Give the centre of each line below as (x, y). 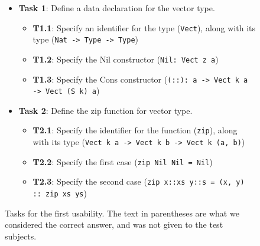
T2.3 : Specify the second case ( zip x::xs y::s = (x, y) (139, 181)
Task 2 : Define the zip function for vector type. (105, 110)
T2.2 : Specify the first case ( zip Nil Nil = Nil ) (123, 161)
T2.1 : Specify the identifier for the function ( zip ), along (135, 130)
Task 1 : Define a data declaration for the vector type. (117, 8)
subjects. (21, 236)
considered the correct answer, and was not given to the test (114, 224)
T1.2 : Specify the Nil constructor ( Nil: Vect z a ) (126, 59)
